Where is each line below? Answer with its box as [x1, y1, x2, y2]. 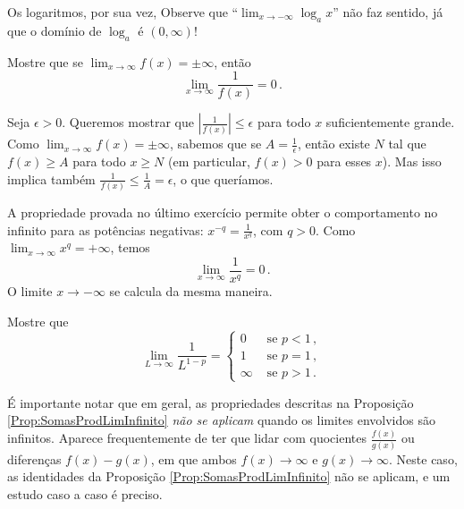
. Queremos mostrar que [62, 113, 194, 131]
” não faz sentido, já [333, 3, 443, 21]
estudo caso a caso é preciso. [7, 484, 163, 503]
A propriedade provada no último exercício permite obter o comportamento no [7, 202, 438, 221]
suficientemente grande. [325, 113, 455, 131]
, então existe [297, 134, 370, 153]
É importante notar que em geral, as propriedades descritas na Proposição [7, 393, 414, 411]
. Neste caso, [389, 449, 458, 468]
